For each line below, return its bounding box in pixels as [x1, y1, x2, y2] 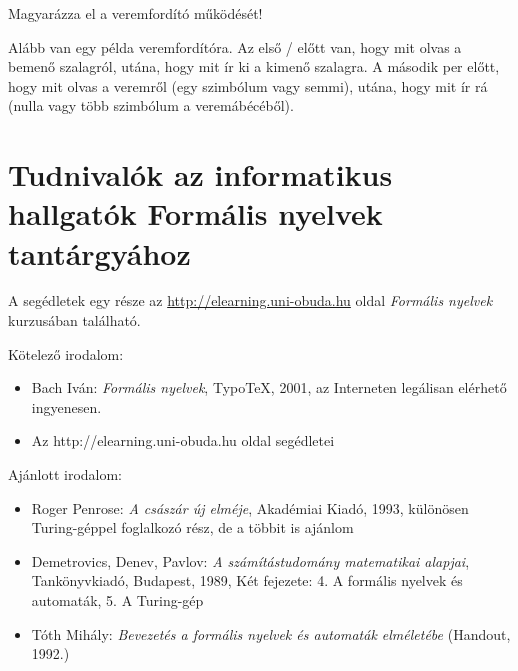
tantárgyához [8, 232, 191, 273]
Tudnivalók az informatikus [8, 154, 393, 195]
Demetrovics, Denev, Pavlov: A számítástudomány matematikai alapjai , [31, 550, 470, 571]
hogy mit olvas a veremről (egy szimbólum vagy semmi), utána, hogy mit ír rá [8, 75, 488, 96]
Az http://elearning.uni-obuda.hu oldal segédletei [31, 430, 335, 451]
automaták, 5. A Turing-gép [31, 590, 204, 610]
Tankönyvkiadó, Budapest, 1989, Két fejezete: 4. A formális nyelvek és [31, 570, 463, 591]
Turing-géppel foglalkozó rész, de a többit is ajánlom [31, 517, 354, 538]
